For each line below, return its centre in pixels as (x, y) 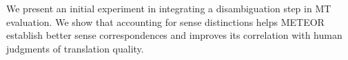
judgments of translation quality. (75, 48)
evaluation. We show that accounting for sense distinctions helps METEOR (165, 21)
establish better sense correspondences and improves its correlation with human (174, 35)
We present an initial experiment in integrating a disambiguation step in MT (169, 8)
